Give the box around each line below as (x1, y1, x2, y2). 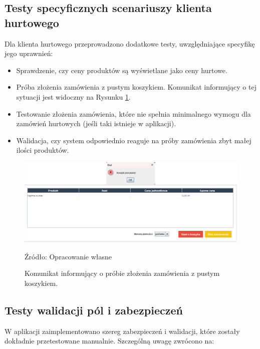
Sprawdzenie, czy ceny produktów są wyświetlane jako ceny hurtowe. (16, 65, 227, 75)
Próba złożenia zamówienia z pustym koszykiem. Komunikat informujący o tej (16, 82, 256, 92)
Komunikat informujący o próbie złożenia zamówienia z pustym (25, 268, 220, 278)
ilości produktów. (16, 145, 69, 155)
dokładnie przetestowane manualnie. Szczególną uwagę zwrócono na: (5, 335, 214, 346)
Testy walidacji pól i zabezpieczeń (5, 302, 183, 317)
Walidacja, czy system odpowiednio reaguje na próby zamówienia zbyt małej (16, 135, 251, 145)
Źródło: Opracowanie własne (25, 251, 112, 261)
